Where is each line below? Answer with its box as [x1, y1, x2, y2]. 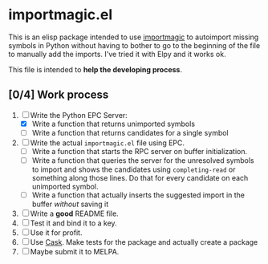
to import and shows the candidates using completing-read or [31, 164, 236, 174]
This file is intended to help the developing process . [8, 64, 183, 74]
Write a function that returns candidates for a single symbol [31, 128, 229, 137]
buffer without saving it [31, 199, 109, 209]
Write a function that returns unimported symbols [31, 119, 195, 128]
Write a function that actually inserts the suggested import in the [31, 190, 245, 200]
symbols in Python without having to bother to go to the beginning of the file [8, 40, 261, 50]
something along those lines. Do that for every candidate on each [31, 173, 249, 182]
